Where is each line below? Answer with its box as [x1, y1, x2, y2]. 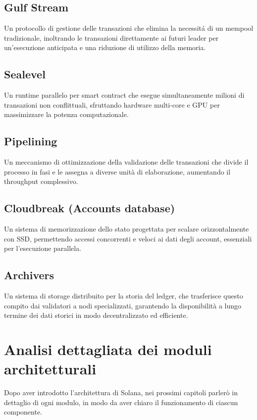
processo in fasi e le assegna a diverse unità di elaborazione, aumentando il [4, 166, 231, 177]
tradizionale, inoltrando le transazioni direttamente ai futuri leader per [4, 32, 219, 43]
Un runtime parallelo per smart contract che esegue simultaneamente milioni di [4, 90, 245, 100]
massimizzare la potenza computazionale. [4, 109, 129, 120]
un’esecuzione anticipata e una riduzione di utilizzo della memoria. [4, 42, 206, 53]
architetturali [4, 359, 97, 379]
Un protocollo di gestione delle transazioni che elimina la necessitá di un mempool [4, 23, 254, 33]
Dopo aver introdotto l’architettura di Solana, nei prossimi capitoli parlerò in [4, 387, 238, 398]
